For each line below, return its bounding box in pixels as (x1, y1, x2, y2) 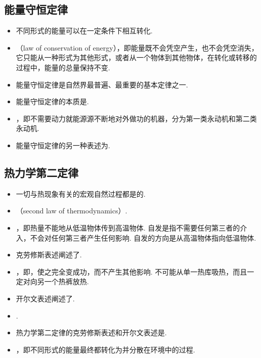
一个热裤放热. (44, 276, 89, 287)
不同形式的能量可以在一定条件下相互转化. (16, 25, 153, 36)
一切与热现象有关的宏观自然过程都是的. (16, 188, 146, 199)
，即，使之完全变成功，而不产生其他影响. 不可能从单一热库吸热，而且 (16, 266, 247, 277)
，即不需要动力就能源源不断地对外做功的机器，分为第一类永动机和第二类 (16, 113, 257, 123)
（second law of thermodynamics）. (16, 205, 127, 216)
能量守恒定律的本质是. (16, 96, 89, 107)
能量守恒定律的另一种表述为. (16, 140, 110, 150)
